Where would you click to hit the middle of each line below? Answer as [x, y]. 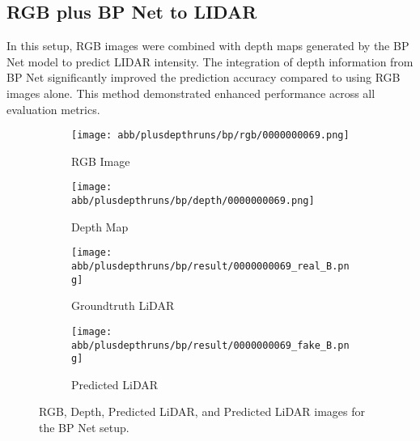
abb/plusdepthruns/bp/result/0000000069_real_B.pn [210, 266]
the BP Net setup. [84, 428]
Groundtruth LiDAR [123, 305]
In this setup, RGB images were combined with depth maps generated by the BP [208, 46]
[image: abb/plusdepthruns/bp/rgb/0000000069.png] [210, 136]
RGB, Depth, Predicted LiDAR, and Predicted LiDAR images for [202, 411]
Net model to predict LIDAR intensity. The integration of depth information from [210, 61]
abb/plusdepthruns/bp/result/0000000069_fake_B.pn [210, 345]
